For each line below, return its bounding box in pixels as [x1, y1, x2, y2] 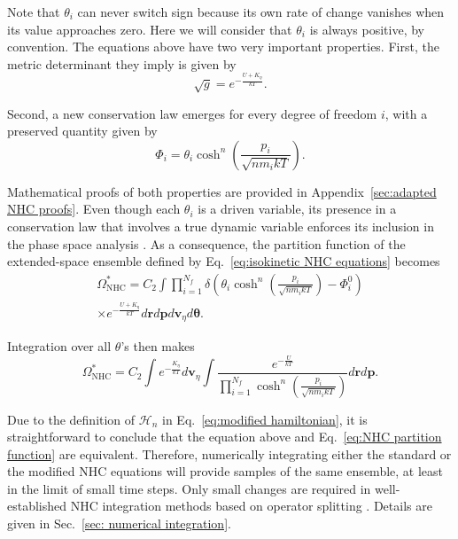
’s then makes [120, 337, 195, 355]
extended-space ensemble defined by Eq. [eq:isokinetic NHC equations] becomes [7, 252, 440, 270]
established [7, 496, 67, 515]
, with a [384, 104, 428, 122]
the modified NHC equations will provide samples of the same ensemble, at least [7, 462, 443, 480]
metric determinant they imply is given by [7, 54, 237, 73]
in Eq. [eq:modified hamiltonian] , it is [162, 410, 368, 428]
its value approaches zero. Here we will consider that [7, 20, 292, 38]
